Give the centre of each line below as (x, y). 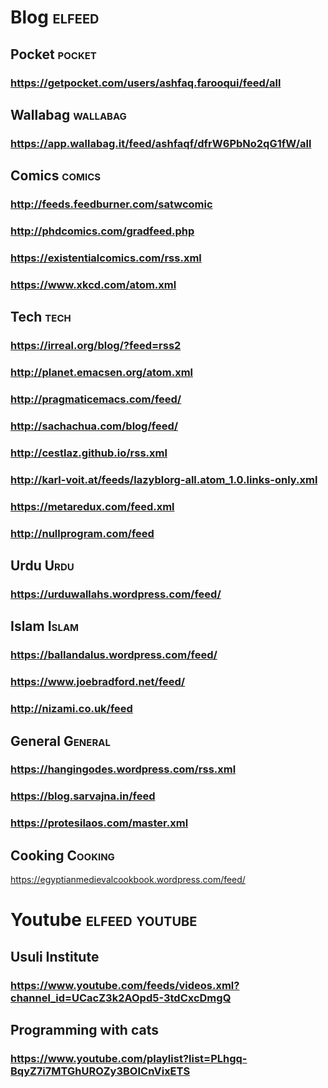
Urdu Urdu (42, 566)
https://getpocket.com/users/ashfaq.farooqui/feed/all (146, 83)
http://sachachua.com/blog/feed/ (94, 426)
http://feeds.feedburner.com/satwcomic (111, 204)
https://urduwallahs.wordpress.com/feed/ (116, 594)
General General (60, 741)
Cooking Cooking (62, 855)
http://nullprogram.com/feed (82, 533)
